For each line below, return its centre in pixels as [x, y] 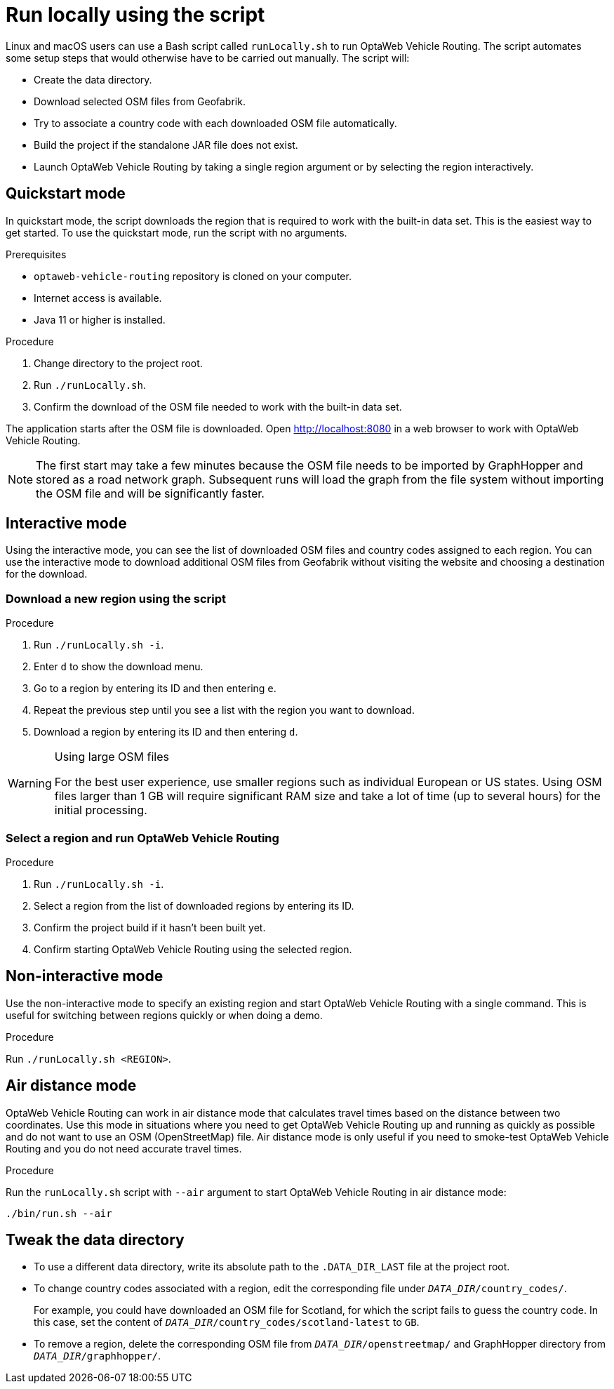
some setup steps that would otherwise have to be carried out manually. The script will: [208, 58]
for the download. [47, 574]
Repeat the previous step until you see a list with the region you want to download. [224, 710]
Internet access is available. [98, 298]
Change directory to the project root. [118, 363]
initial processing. [101, 810]
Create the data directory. [93, 79]
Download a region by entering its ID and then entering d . [166, 732]
